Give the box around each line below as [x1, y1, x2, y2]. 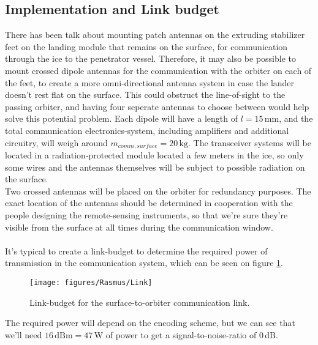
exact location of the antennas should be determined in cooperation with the [5, 196, 293, 209]
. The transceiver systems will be [188, 136, 312, 149]
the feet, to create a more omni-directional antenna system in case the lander [5, 76, 295, 89]
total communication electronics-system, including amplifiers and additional [5, 124, 289, 136]
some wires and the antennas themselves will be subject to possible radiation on [5, 160, 305, 173]
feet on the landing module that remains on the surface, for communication [5, 40, 288, 53]
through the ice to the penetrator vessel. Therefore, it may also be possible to [5, 52, 296, 65]
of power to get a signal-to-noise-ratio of [105, 328, 257, 341]
